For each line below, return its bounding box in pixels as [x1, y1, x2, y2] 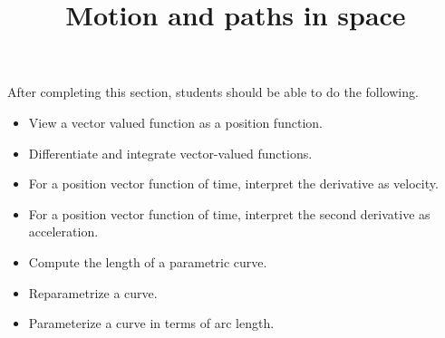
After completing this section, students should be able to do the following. [7, 82, 419, 101]
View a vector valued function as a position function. [28, 112, 323, 131]
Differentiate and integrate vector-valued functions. [28, 143, 313, 162]
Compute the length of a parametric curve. [28, 252, 267, 271]
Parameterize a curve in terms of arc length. [28, 314, 275, 333]
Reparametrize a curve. [28, 283, 158, 302]
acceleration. [28, 222, 99, 241]
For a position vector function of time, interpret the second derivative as [28, 204, 430, 223]
